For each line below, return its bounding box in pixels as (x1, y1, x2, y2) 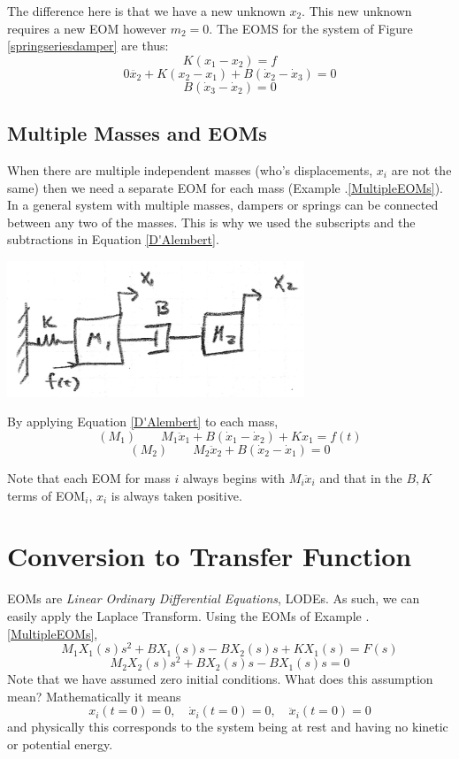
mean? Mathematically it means (7, 686, 181, 705)
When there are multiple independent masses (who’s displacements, (7, 160, 373, 179)
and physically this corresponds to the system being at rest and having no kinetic (7, 717, 448, 736)
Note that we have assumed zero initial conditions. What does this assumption (7, 670, 433, 688)
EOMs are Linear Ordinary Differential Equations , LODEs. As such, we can (7, 589, 420, 608)
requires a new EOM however (7, 19, 167, 37)
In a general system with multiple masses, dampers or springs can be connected (7, 195, 439, 214)
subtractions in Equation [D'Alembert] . (7, 230, 219, 249)
